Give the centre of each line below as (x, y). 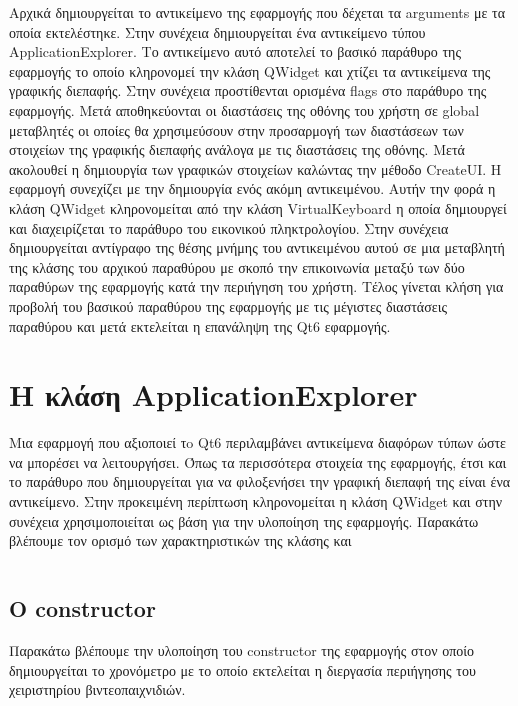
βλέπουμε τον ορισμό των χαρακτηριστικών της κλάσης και (180, 540)
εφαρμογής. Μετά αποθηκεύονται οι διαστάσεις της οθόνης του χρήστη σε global (244, 109)
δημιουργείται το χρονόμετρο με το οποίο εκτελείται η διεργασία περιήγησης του (242, 669)
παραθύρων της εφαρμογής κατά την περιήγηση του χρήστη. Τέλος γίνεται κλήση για (256, 286)
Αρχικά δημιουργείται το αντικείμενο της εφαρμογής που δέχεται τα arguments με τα (257, 12)
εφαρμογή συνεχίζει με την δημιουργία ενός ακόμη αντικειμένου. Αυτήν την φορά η (252, 188)
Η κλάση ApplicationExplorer (213, 394)
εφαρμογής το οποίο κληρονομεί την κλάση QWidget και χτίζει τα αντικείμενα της (250, 70)
